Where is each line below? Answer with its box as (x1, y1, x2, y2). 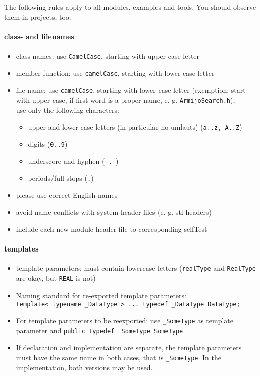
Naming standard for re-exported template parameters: (16, 289, 186, 300)
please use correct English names (16, 189, 118, 200)
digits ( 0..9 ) (28, 138, 68, 149)
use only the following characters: (16, 104, 119, 115)
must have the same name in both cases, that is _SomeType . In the (16, 352, 222, 362)
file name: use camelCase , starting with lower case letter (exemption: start (16, 85, 246, 95)
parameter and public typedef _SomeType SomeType (16, 325, 183, 336)
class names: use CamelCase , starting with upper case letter (16, 50, 200, 61)
